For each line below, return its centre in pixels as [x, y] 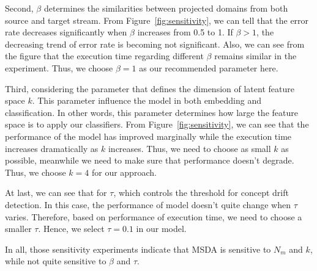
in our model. [161, 229]
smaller [18, 229]
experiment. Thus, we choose [59, 67]
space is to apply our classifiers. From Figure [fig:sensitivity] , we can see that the [157, 124]
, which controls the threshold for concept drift [201, 193]
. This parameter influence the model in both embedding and [147, 100]
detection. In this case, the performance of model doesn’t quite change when [148, 204]
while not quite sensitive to [56, 261]
